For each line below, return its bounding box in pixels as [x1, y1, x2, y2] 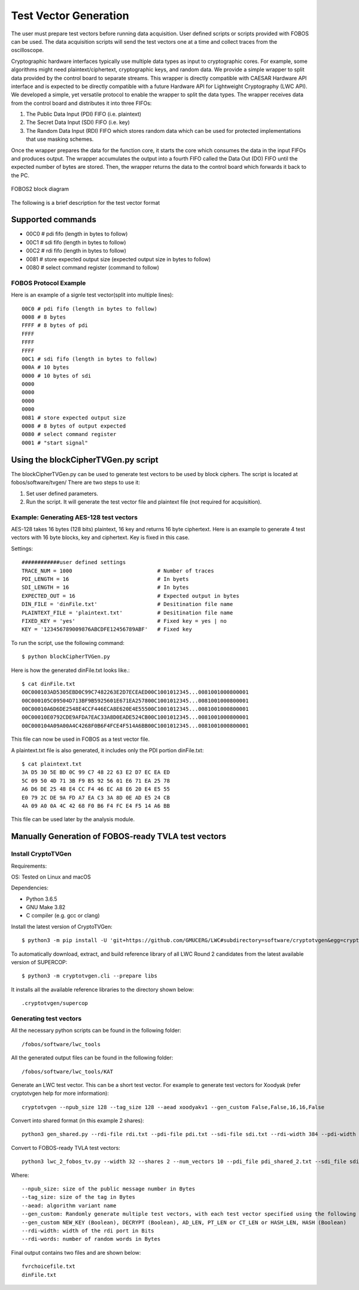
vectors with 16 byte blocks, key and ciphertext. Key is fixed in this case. [11, 534, 190, 541]
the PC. [11, 171, 30, 179]
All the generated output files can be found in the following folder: [11, 1054, 174, 1061]
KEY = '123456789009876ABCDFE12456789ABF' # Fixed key [22, 626, 193, 633]
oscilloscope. [11, 47, 44, 54]
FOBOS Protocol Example [11, 278, 86, 287]
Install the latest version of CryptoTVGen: [11, 923, 113, 930]
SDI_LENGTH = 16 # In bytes [22, 584, 189, 591]
